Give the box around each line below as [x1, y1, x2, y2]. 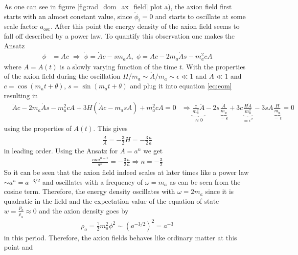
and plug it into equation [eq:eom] [130, 81, 232, 91]
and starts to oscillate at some [155, 11, 246, 21]
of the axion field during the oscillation [4, 71, 121, 81]
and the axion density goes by [39, 205, 129, 215]
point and [4, 242, 33, 252]
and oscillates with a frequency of [42, 176, 143, 187]
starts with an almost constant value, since [4, 11, 132, 21]
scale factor [4, 21, 38, 31]
